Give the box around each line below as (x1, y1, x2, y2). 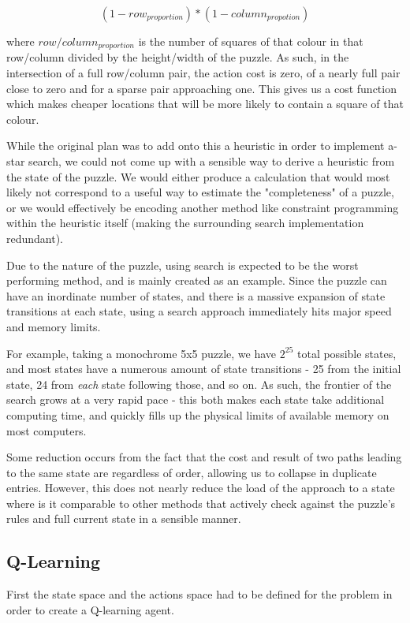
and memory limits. (6, 318, 101, 334)
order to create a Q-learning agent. (6, 601, 174, 617)
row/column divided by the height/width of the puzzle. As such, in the (6, 49, 349, 65)
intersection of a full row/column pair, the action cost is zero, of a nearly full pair (6, 65, 401, 81)
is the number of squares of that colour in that (138, 33, 363, 49)
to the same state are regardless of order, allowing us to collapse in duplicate (6, 464, 377, 480)
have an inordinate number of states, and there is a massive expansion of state (6, 287, 386, 304)
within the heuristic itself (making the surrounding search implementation (6, 215, 364, 231)
